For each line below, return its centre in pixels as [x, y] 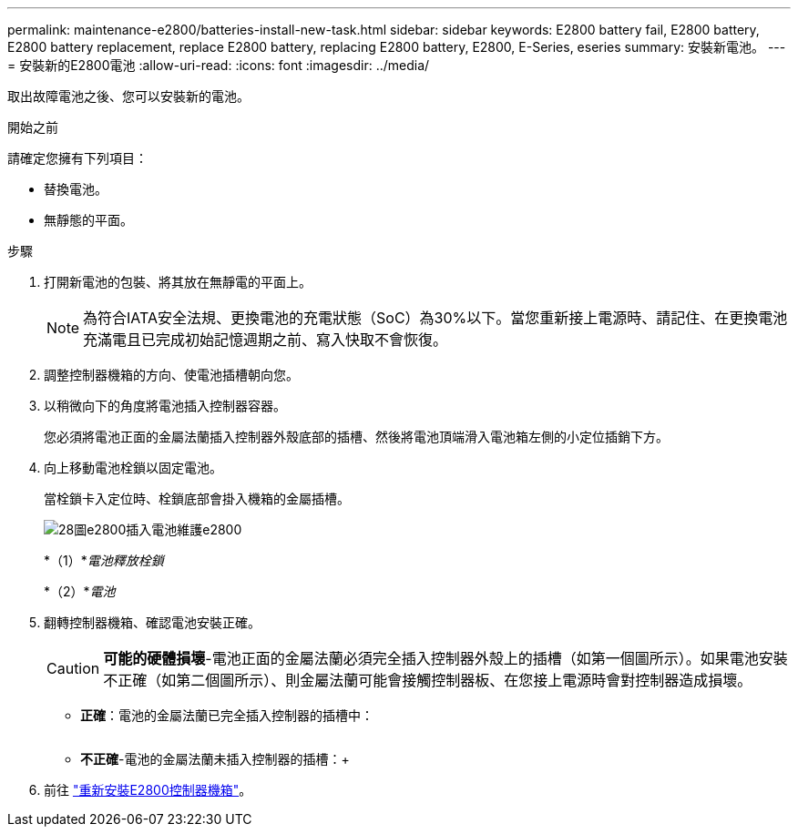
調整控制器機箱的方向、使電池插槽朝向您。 [171, 375]
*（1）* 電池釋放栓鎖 [104, 560]
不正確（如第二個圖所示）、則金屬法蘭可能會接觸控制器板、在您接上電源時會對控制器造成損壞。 [428, 680]
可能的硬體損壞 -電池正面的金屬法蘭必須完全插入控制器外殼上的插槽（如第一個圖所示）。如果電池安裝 [445, 658]
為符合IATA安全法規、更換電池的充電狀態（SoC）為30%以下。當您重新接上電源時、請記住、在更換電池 [435, 318]
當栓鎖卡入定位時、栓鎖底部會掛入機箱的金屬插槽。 [197, 498]
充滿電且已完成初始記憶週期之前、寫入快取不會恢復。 [266, 340]
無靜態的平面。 [88, 220]
